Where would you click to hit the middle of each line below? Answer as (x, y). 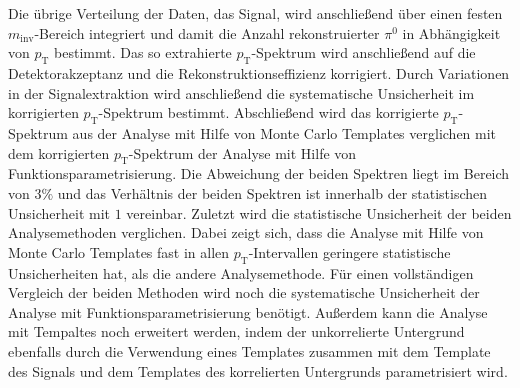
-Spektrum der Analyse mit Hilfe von (242, 152)
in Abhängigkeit (451, 32)
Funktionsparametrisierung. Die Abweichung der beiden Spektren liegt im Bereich (259, 173)
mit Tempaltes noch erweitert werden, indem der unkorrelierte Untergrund (236, 331)
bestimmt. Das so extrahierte (143, 52)
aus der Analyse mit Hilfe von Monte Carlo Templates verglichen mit (284, 132)
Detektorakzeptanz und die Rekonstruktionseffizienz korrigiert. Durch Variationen (259, 72)
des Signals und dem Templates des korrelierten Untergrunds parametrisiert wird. (258, 370)
